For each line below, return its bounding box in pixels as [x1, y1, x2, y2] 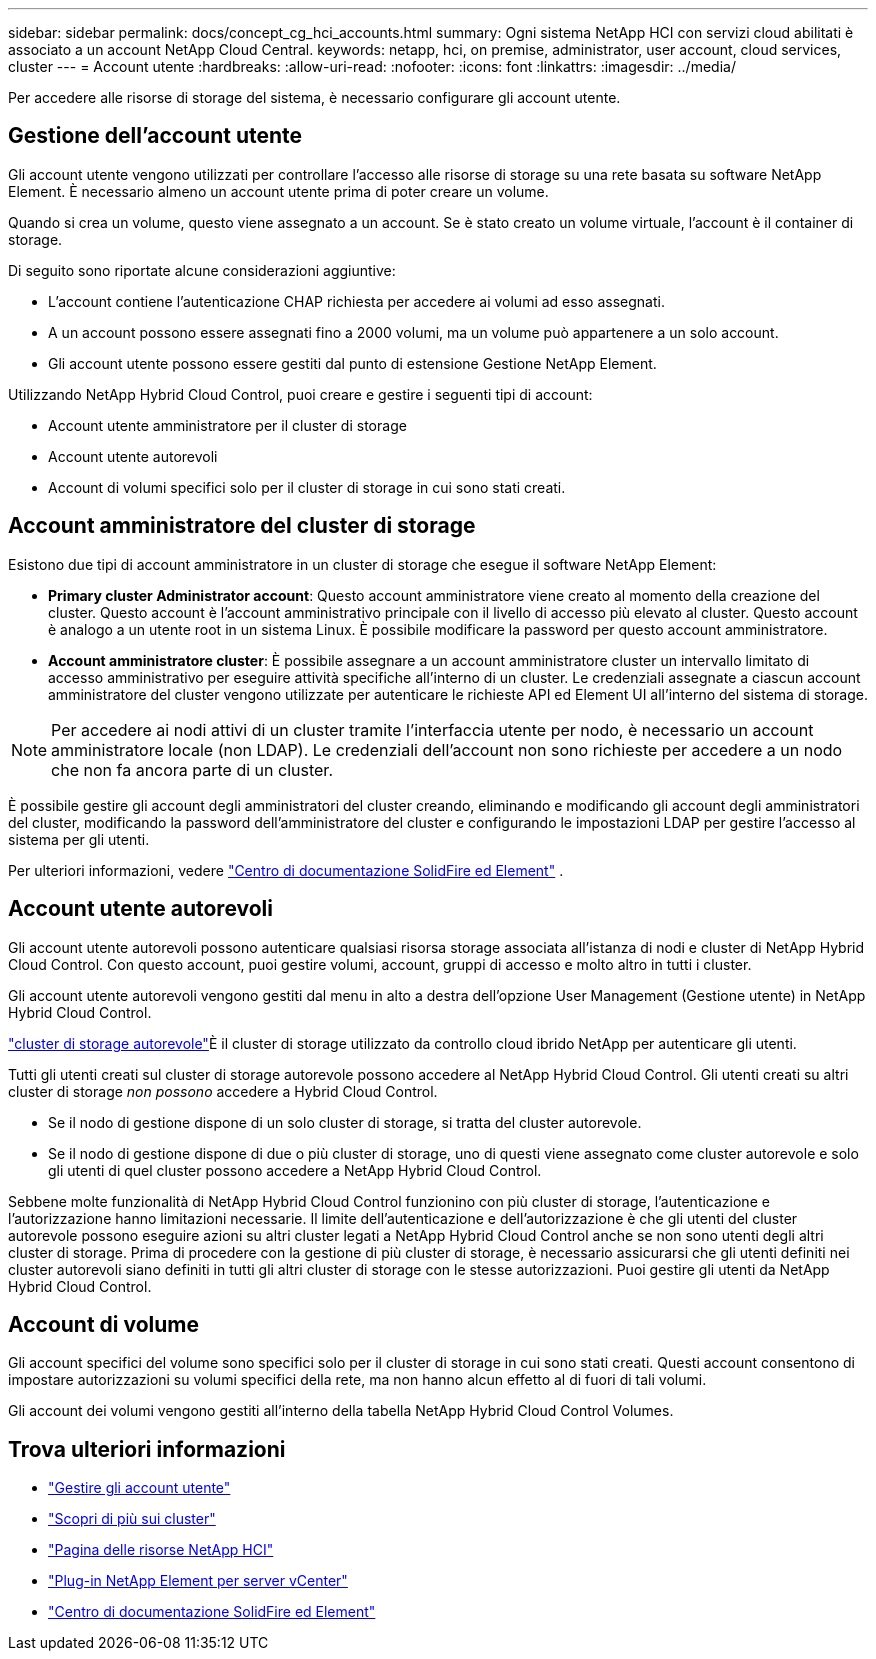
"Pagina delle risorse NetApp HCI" [48, 1541, 274, 1559]
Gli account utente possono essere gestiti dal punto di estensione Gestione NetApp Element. [48, 354, 657, 372]
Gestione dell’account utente [8, 123, 303, 149]
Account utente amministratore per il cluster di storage [48, 416, 407, 434]
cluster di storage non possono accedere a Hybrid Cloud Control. [8, 1082, 438, 1100]
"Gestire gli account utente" [48, 1479, 231, 1497]
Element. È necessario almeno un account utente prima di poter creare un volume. [8, 182, 549, 200]
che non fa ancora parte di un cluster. [51, 759, 333, 780]
